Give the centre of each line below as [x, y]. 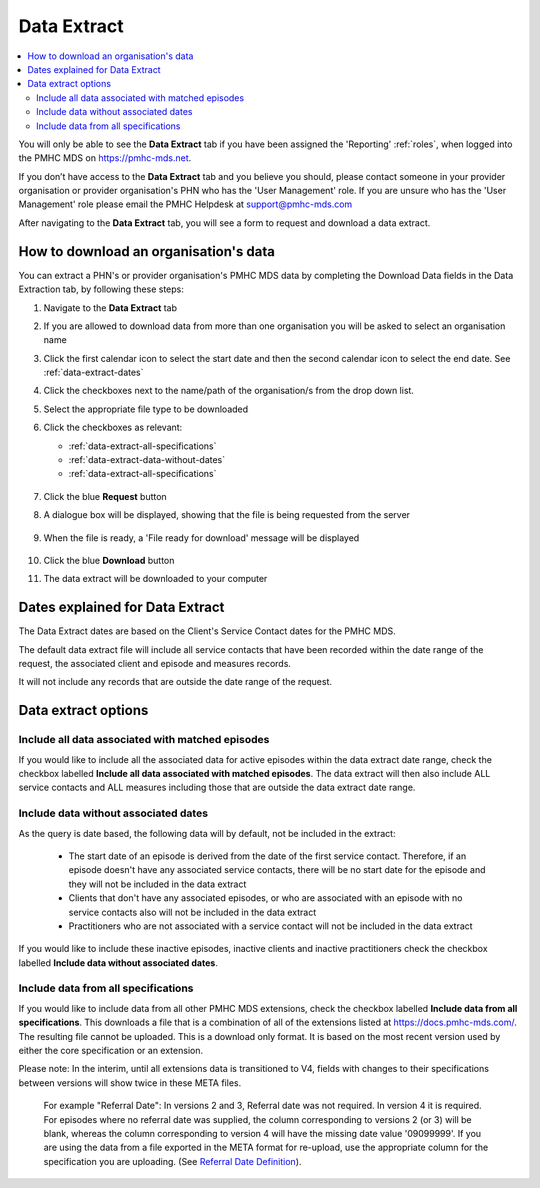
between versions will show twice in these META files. [130, 1082]
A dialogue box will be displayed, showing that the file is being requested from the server [226, 515]
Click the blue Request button [105, 496]
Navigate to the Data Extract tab [110, 307]
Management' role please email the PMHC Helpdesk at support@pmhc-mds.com [185, 204]
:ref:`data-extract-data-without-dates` [147, 460]
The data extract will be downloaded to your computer [155, 579]
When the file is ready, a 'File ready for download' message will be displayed [201, 537]
